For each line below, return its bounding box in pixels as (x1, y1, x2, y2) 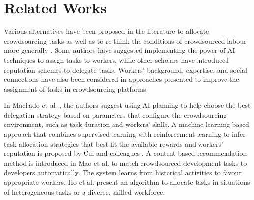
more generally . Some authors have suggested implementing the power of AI (4, 45, 235, 55)
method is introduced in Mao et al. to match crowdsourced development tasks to (4, 157, 247, 168)
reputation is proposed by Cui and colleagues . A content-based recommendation (4, 148, 247, 158)
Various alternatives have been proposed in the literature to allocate (4, 26, 209, 36)
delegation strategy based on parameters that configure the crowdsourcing (4, 109, 227, 120)
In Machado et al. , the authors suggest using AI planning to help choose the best (4, 100, 251, 110)
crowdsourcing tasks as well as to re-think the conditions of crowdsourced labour (4, 35, 247, 46)
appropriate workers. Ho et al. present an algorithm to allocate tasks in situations (4, 177, 250, 187)
